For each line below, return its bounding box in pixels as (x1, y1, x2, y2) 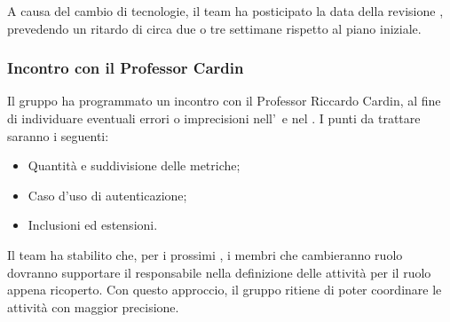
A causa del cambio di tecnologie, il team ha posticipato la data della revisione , (7, 2, 444, 20)
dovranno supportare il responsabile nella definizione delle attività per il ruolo (7, 263, 431, 281)
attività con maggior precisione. (7, 297, 179, 316)
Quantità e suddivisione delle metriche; (28, 156, 241, 175)
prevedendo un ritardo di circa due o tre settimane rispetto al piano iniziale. (7, 19, 422, 37)
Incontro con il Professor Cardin (7, 57, 244, 79)
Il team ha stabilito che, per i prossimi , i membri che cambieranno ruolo (7, 245, 403, 263)
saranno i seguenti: (7, 126, 109, 145)
